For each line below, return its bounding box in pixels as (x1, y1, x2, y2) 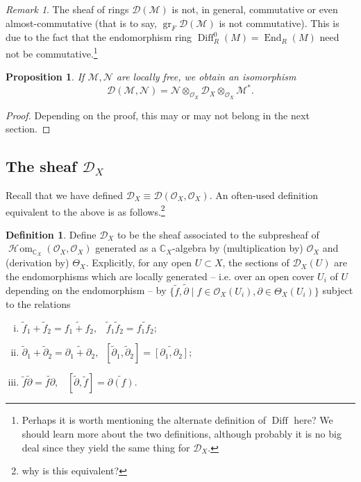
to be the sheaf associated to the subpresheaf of (117, 227, 319, 241)
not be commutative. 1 (6, 44, 98, 60)
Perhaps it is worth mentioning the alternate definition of (22, 413, 267, 427)
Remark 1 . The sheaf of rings (6, 2, 129, 16)
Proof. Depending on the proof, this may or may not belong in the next (6, 107, 310, 122)
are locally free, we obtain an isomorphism (116, 69, 296, 84)
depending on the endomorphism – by (6, 283, 167, 298)
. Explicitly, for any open (85, 255, 192, 270)
